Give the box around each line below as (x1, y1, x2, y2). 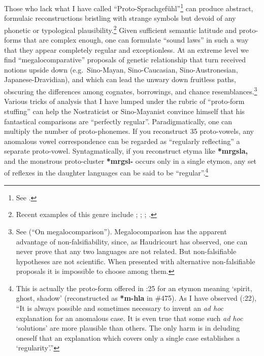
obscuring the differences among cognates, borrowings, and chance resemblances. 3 (4, 85, 257, 96)
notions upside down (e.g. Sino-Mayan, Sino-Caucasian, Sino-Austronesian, (4, 64, 238, 75)
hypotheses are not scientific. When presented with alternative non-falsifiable (16, 256, 255, 266)
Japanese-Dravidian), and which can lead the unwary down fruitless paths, (4, 74, 237, 85)
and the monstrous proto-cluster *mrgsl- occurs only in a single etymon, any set (4, 155, 257, 166)
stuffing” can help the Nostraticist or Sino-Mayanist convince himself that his (4, 105, 245, 116)
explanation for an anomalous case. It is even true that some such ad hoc (16, 312, 243, 323)
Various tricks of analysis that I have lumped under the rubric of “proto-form (4, 96, 245, 106)
